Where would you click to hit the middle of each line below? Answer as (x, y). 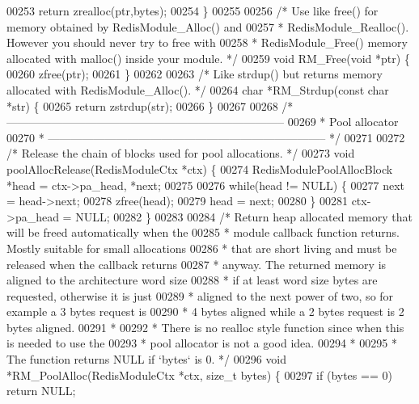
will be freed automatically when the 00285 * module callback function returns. (203, 232)
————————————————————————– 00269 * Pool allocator (203, 122)
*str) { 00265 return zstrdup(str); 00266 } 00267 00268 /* (150, 105)
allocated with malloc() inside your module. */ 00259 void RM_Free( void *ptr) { (208, 58)
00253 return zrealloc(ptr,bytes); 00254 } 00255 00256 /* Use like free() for (193, 11)
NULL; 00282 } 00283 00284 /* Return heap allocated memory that (244, 216)
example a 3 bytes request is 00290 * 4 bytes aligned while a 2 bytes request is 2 (205, 311)
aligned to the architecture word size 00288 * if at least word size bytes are (192, 280)
